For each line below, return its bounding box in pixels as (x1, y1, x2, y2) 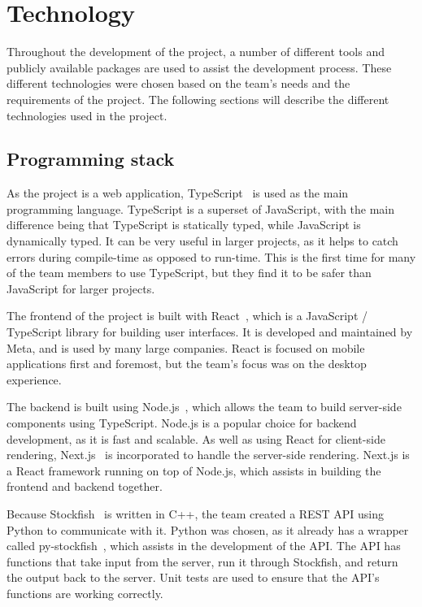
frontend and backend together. (7, 478, 163, 495)
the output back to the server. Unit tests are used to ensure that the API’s (7, 569, 380, 586)
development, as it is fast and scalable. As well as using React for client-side (7, 430, 385, 447)
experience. (7, 371, 62, 388)
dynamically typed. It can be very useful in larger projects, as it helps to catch (7, 232, 398, 249)
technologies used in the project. (7, 106, 167, 124)
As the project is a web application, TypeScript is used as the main (7, 184, 349, 202)
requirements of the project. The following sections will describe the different (7, 90, 389, 107)
